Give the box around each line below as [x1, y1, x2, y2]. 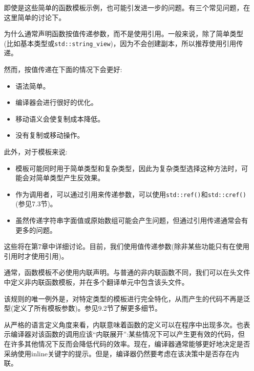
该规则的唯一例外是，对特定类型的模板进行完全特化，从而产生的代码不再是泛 [4, 293, 250, 303]
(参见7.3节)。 [15, 198, 57, 209]
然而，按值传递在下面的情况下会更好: [4, 64, 122, 74]
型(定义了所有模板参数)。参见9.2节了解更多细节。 [4, 303, 162, 313]
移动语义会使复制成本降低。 [15, 113, 105, 124]
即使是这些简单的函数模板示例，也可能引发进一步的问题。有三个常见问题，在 [4, 2, 250, 12]
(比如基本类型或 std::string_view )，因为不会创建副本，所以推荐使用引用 [4, 38, 236, 48]
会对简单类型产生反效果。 [22, 173, 105, 183]
